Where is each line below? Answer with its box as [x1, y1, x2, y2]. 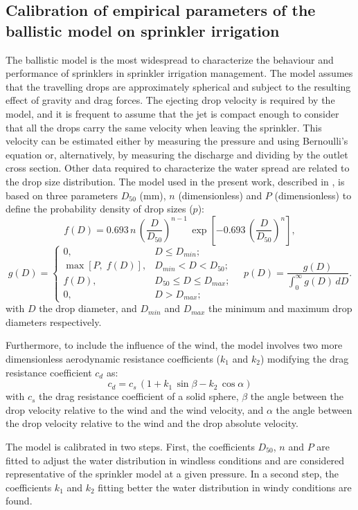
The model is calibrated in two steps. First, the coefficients [6, 439, 255, 453]
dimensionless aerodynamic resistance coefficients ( [6, 352, 221, 366]
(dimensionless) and [178, 188, 262, 202]
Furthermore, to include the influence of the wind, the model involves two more [6, 338, 343, 352]
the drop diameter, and [39, 301, 137, 316]
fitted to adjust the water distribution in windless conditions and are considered [6, 453, 345, 467]
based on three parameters [6, 188, 118, 202]
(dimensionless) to [274, 188, 352, 202]
